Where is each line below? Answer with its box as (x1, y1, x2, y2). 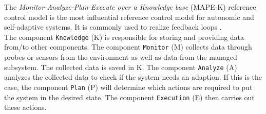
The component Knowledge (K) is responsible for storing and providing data (4, 31, 244, 42)
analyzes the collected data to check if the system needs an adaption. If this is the (4, 72, 262, 82)
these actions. (4, 102, 47, 112)
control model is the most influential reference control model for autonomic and (4, 11, 254, 22)
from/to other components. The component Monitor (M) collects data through (4, 41, 252, 52)
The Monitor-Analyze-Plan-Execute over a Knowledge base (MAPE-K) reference (4, 2, 256, 12)
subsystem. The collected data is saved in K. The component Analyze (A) (4, 61, 237, 72)
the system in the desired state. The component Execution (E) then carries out (4, 92, 255, 102)
